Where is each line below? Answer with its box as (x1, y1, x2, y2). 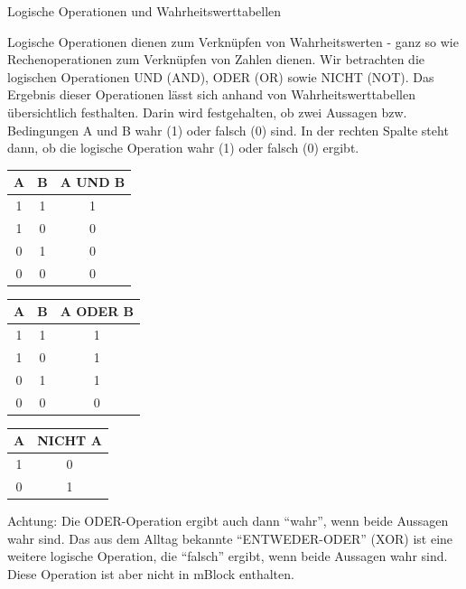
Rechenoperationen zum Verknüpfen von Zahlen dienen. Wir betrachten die (7, 50, 424, 69)
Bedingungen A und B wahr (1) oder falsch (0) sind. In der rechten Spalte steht (7, 120, 449, 139)
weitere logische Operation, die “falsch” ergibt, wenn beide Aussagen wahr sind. (7, 547, 448, 566)
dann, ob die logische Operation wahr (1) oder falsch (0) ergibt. (7, 138, 359, 157)
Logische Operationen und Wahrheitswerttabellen (7, 2, 282, 20)
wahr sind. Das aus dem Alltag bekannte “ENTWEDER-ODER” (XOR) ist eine (7, 528, 453, 547)
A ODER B (60, 302, 135, 321)
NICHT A (37, 431, 102, 450)
